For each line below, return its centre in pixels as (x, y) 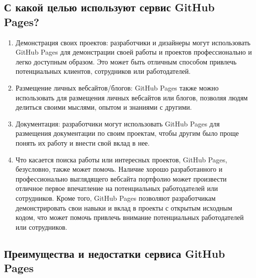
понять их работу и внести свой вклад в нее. (82, 142)
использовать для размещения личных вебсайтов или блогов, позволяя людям (132, 97)
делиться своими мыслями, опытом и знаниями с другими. (104, 107)
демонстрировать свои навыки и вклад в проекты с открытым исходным (124, 207)
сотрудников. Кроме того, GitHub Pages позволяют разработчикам (115, 198)
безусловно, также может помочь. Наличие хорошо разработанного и (119, 169)
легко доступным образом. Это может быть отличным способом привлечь (126, 61)
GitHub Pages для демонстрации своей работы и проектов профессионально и (134, 52)
